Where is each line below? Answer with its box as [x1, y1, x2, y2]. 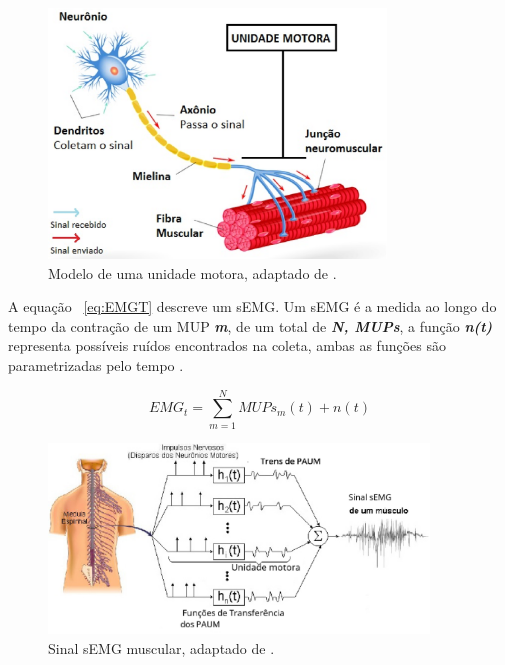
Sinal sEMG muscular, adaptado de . [48, 637, 275, 658]
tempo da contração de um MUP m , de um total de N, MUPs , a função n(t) [8, 315, 493, 336]
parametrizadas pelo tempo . [8, 355, 184, 376]
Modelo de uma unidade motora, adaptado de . [48, 262, 337, 283]
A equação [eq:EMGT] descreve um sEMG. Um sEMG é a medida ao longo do [8, 296, 497, 317]
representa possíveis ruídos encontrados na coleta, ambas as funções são [8, 335, 446, 356]
